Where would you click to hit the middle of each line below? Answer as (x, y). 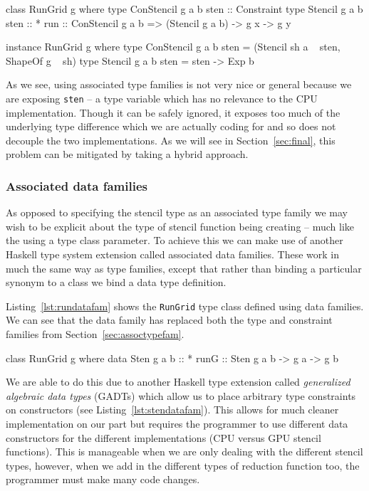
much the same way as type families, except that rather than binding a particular (184, 268)
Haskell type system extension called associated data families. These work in (173, 254)
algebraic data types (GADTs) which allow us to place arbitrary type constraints (181, 395)
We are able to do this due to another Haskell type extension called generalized (178, 382)
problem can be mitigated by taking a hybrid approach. (127, 154)
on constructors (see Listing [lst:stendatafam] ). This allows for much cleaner (172, 410)
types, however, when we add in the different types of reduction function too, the (183, 465)
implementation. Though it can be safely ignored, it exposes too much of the (173, 112)
